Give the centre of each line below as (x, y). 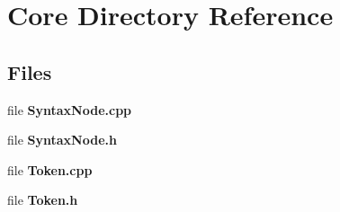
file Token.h (43, 200)
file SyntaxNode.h (62, 140)
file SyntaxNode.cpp (70, 109)
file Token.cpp (50, 169)
